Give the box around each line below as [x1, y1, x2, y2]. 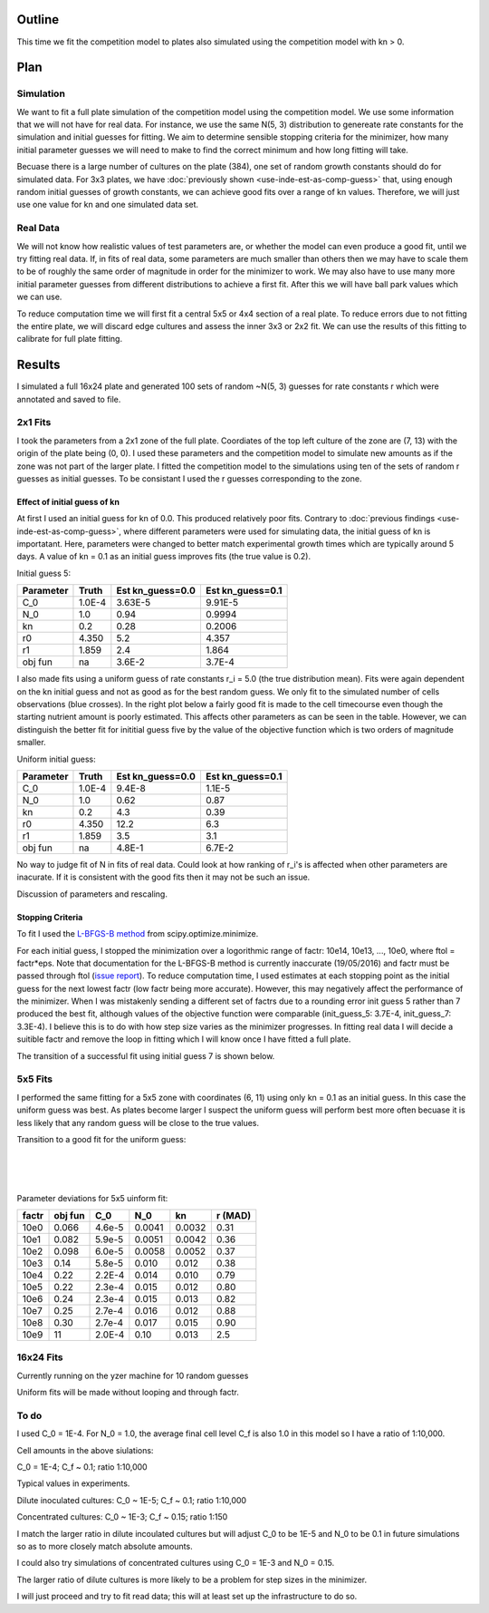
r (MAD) [216, 1209, 252, 1221]
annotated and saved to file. [16, 394, 121, 404]
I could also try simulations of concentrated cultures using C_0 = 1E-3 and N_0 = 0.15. [16, 1558, 335, 1569]
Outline [16, 12, 59, 27]
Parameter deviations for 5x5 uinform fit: [16, 1192, 168, 1203]
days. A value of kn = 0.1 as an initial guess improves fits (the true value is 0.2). [16, 551, 312, 562]
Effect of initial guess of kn [16, 496, 120, 507]
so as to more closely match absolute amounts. [16, 1540, 194, 1551]
